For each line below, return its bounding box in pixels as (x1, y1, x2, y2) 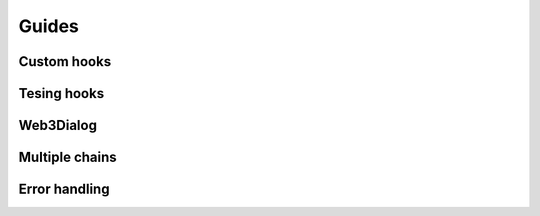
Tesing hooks (18, 85, 105, 102)
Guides (18, 15, 80, 37)
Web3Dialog (18, 117, 97, 134)
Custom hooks (18, 53, 112, 70)
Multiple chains (18, 149, 117, 166)
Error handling (18, 181, 110, 198)
